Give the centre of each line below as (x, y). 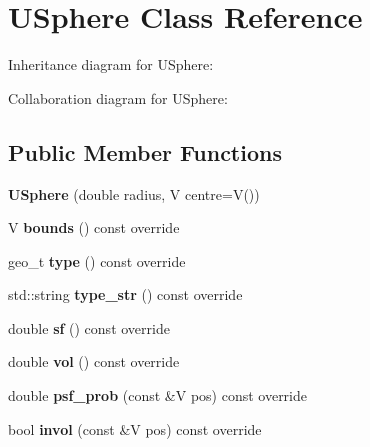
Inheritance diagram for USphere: (111, 64)
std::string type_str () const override (125, 294)
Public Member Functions (145, 151)
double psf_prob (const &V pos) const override (157, 395)
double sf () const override (89, 327)
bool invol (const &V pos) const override (135, 428)
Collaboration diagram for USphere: (118, 97)
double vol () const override (94, 361)
